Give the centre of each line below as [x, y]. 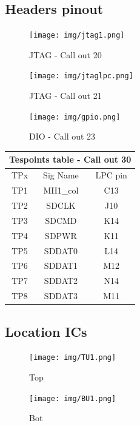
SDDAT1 [61, 265]
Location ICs [46, 331]
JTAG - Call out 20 [65, 54]
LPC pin [111, 175]
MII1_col [61, 190]
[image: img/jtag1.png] [77, 35]
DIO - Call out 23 [62, 136]
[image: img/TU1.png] [73, 358]
